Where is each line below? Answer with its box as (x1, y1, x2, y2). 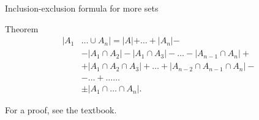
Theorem (5, 22, 39, 35)
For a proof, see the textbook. (5, 104, 117, 116)
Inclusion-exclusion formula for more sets (5, 2, 159, 14)
